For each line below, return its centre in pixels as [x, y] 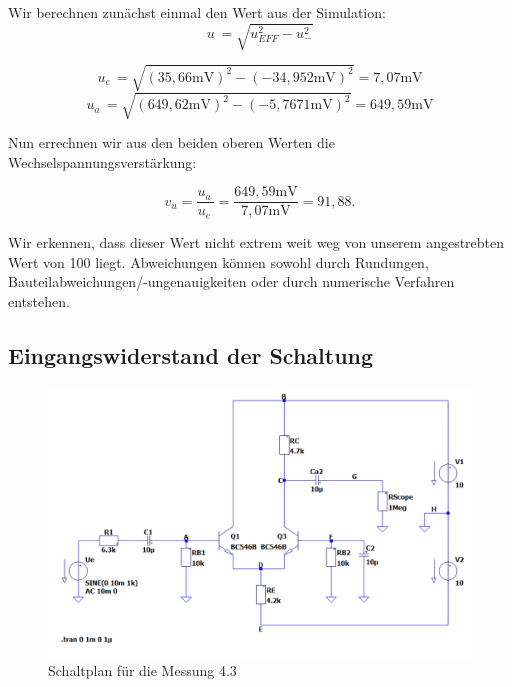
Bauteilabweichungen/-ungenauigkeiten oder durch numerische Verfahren [231, 281]
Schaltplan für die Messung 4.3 [142, 670]
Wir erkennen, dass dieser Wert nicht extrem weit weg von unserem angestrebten [256, 241]
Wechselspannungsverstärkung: [102, 161]
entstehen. [39, 300]
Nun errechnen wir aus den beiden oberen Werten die [171, 142]
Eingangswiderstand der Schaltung [191, 354]
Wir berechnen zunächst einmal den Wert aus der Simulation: [197, 12]
